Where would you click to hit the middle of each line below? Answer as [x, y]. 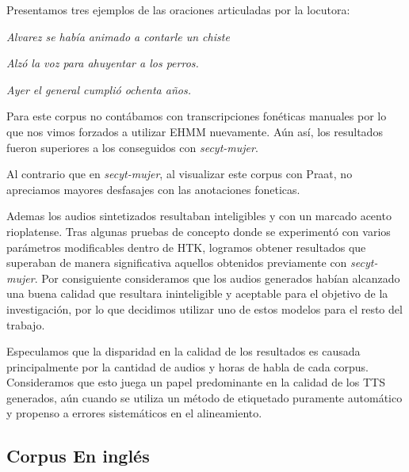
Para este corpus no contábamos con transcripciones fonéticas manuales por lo [197, 116]
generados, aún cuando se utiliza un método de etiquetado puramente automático [204, 397]
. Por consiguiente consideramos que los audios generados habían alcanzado [217, 278]
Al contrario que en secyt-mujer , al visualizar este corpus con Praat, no [180, 174]
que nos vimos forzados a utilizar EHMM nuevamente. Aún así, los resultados [195, 131]
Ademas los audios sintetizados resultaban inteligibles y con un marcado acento [199, 216]
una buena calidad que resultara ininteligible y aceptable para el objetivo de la [197, 293]
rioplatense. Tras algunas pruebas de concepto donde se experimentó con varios [199, 231]
